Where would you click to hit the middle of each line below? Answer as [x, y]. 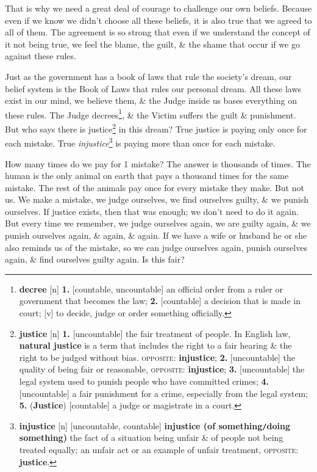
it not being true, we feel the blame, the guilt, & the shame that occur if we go [152, 44]
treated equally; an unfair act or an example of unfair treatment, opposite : [159, 450]
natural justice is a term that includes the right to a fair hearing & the [155, 345]
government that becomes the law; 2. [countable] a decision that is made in [160, 301]
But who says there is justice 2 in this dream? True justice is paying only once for [156, 128]
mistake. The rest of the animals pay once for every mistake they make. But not [155, 187]
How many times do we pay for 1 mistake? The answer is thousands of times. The [158, 163]
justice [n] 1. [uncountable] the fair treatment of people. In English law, [155, 333]
